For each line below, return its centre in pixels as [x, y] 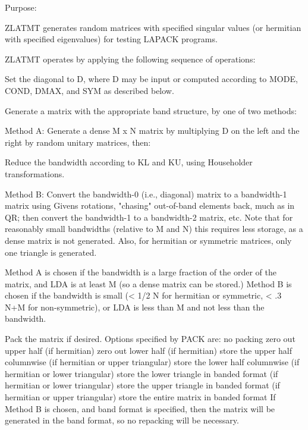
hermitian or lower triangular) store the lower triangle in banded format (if [142, 373]
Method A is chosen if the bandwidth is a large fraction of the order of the [141, 272]
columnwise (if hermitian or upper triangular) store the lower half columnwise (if [152, 362]
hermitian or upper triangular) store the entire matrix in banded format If [140, 397]
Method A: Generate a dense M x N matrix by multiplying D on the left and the [152, 131]
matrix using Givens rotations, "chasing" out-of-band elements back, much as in [150, 205]
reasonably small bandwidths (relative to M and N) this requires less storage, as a [154, 229]
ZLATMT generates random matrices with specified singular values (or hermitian [153, 27]
